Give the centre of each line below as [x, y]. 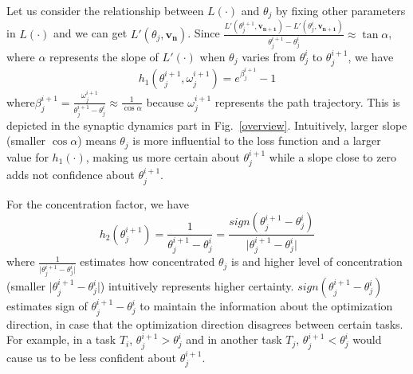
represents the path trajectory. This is [307, 101]
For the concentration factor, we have [98, 203]
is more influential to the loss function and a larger [257, 140]
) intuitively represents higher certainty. [197, 286]
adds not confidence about [71, 175]
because [165, 101]
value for [28, 156]
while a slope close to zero [333, 156]
